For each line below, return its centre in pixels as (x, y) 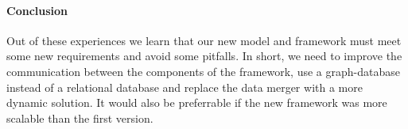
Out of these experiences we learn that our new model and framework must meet (204, 40)
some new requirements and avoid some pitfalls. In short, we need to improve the (204, 56)
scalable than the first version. (80, 118)
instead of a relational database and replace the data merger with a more (185, 87)
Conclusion (37, 10)
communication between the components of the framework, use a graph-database (203, 71)
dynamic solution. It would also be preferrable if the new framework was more (197, 102)
